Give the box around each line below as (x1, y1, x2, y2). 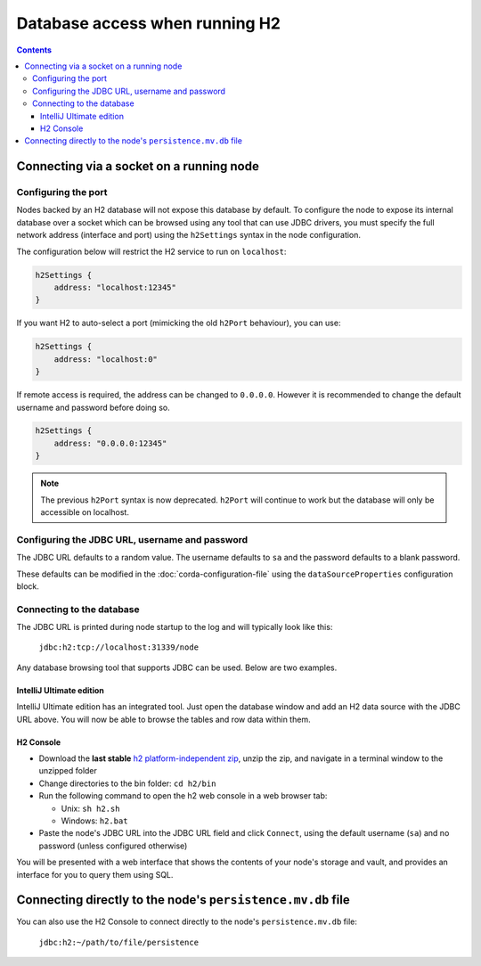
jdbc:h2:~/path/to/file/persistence (38, 937, 200, 947)
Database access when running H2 (16, 13, 281, 33)
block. (16, 580, 40, 592)
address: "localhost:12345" (53, 282, 177, 292)
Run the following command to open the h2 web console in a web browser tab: (38, 790, 328, 801)
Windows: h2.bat (61, 815, 128, 826)
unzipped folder (38, 765, 98, 776)
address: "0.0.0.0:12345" (53, 438, 167, 448)
